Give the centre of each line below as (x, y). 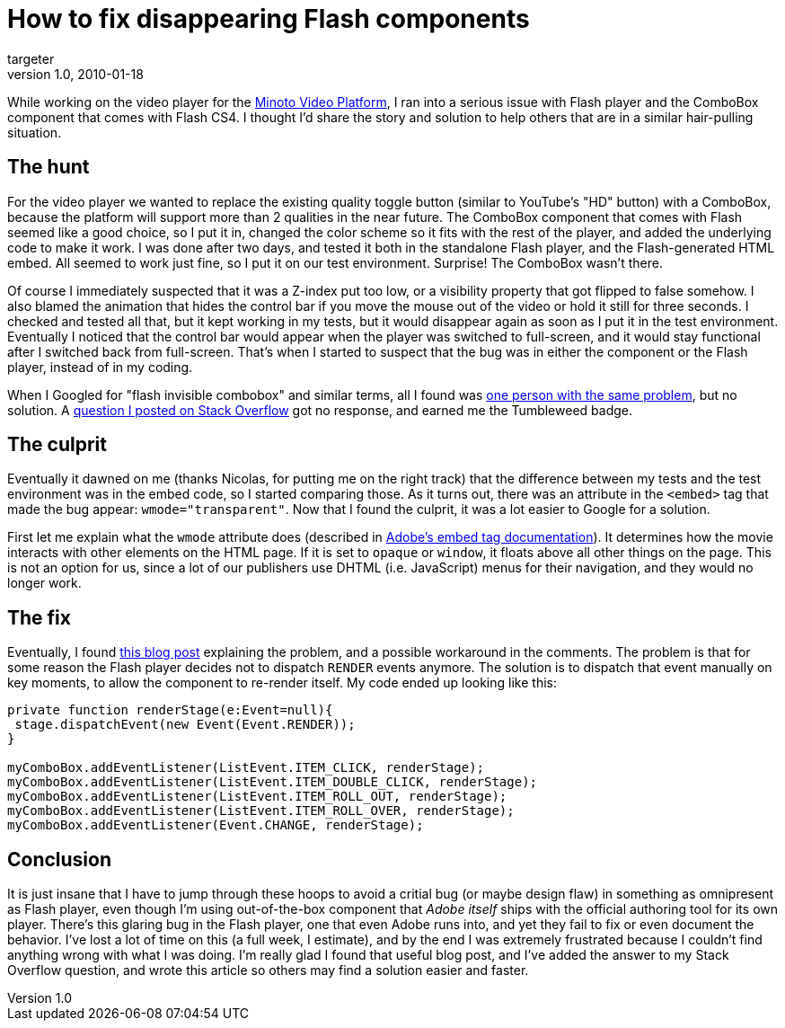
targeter (31, 58)
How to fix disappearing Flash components (269, 19)
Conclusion (60, 859)
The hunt (49, 167)
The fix (39, 617)
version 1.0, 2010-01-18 (75, 74)
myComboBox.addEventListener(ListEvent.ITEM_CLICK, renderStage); (246, 768)
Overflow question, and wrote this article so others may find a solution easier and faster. (268, 970)
